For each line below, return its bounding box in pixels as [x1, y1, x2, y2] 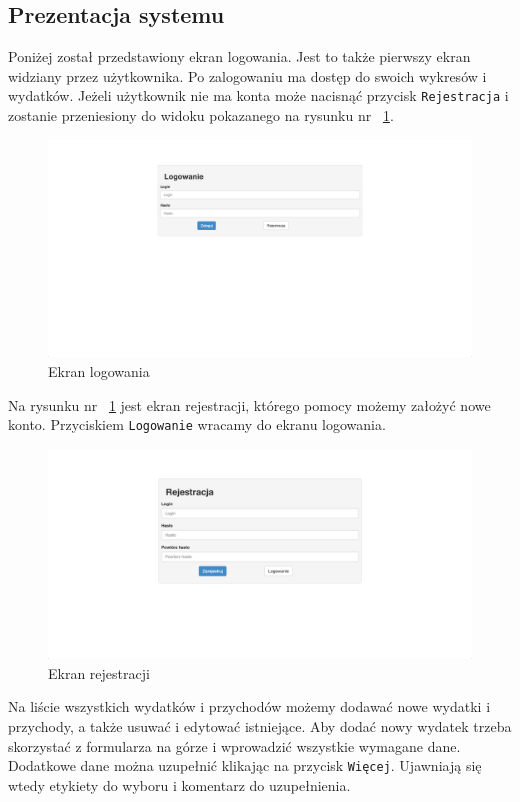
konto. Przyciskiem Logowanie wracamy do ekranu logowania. [8, 414, 386, 435]
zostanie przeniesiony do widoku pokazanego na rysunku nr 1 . [8, 105, 394, 126]
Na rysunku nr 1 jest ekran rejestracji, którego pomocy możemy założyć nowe [8, 394, 491, 415]
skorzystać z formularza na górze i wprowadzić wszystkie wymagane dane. [8, 735, 461, 756]
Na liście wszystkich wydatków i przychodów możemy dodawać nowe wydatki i [8, 696, 491, 717]
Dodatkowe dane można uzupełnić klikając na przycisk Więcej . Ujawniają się [8, 755, 482, 776]
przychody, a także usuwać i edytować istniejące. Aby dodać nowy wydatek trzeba [8, 716, 512, 736]
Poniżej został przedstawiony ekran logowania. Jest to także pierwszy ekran [8, 46, 471, 67]
